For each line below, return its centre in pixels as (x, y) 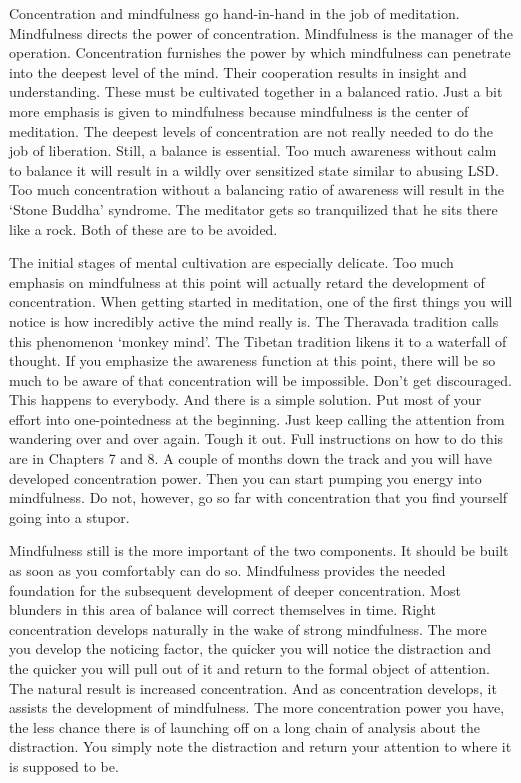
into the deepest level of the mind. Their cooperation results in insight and (238, 71)
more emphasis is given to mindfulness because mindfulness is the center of (239, 110)
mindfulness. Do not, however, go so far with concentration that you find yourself (258, 497)
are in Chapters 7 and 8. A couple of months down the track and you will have (250, 458)
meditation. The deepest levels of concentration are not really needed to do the (251, 130)
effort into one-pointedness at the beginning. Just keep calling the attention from (257, 418)
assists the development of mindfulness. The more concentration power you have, (257, 707)
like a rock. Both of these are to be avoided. (143, 228)
